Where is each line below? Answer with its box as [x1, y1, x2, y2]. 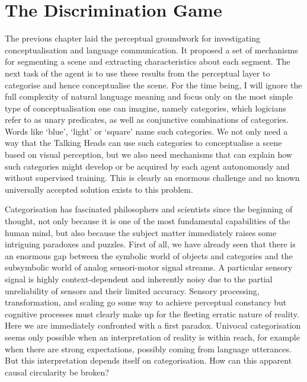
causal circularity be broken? [5, 365, 109, 378]
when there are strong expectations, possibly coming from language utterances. [5, 342, 292, 355]
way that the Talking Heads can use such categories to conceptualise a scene [5, 136, 282, 149]
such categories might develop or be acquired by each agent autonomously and [5, 160, 290, 172]
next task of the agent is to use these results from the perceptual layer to [5, 66, 270, 79]
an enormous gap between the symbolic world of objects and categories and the [5, 249, 293, 262]
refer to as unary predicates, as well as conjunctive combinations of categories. [5, 113, 289, 126]
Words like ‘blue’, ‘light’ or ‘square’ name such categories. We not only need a [5, 125, 288, 137]
